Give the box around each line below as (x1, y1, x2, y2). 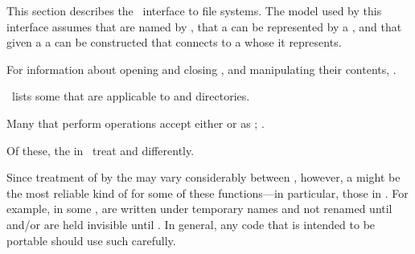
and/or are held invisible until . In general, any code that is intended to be (6, 215, 376, 232)
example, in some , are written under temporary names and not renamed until (6, 200, 392, 217)
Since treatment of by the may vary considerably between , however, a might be (6, 169, 401, 186)
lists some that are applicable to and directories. (11, 88, 250, 104)
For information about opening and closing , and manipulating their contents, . (6, 60, 397, 77)
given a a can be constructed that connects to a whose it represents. (6, 34, 342, 51)
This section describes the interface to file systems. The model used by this (6, 2, 382, 18)
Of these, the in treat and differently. (6, 141, 195, 158)
